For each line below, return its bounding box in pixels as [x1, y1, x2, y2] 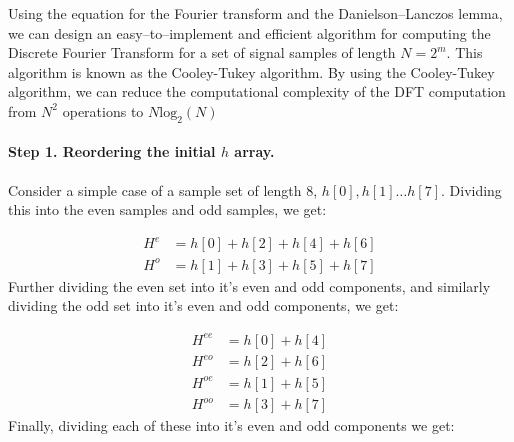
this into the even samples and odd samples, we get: [8, 199, 327, 220]
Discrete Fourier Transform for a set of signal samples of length [8, 42, 396, 63]
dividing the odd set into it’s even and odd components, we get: [8, 295, 399, 316]
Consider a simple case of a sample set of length [8, 179, 302, 200]
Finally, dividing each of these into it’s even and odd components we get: [8, 415, 455, 436]
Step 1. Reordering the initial [8, 141, 216, 162]
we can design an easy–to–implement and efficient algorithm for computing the [8, 22, 491, 43]
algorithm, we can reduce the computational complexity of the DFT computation [8, 81, 506, 102]
